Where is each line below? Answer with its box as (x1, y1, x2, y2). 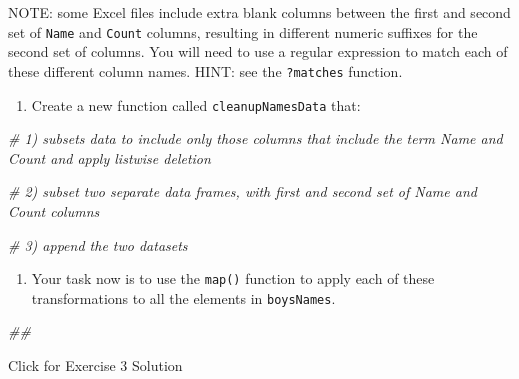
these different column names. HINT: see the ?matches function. (8, 60, 403, 81)
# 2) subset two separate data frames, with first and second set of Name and (8, 181, 477, 202)
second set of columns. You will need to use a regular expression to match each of (8, 41, 508, 62)
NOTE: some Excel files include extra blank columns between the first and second (8, 2, 511, 22)
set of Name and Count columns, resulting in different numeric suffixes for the (8, 21, 478, 42)
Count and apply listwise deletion (8, 147, 211, 168)
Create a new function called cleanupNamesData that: (31, 94, 361, 115)
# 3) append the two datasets (8, 234, 188, 255)
